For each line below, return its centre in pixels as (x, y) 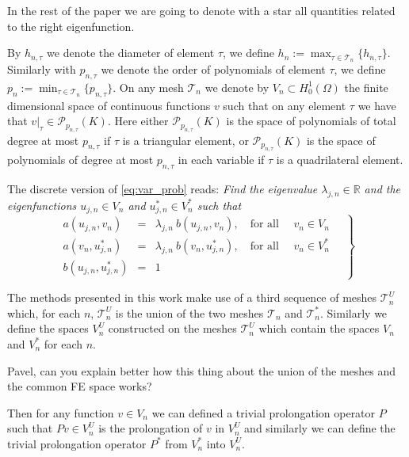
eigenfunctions (42, 205)
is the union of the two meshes (189, 312)
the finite (366, 87)
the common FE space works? (80, 386)
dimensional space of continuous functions (109, 105)
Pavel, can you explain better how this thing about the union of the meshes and (202, 370)
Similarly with (42, 69)
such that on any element (285, 105)
